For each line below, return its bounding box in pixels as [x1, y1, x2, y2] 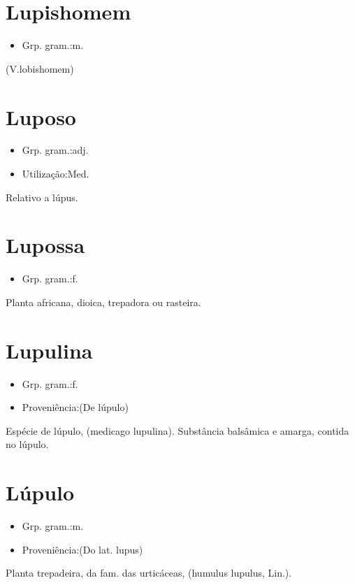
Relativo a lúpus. [6, 189, 78, 204]
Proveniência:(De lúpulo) [22, 400, 129, 414]
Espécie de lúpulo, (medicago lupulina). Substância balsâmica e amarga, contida [6, 423, 349, 438]
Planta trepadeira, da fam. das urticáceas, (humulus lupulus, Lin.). [6, 565, 292, 580]
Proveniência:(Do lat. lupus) [22, 542, 143, 556]
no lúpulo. [6, 437, 49, 452]
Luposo [6, 102, 76, 131]
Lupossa [6, 231, 85, 259]
